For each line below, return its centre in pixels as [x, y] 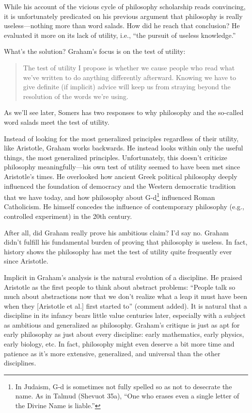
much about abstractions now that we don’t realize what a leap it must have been [126, 296]
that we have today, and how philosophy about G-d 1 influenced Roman [110, 196]
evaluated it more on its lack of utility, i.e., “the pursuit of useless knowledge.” [120, 35]
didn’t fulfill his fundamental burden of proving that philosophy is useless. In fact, [126, 242]
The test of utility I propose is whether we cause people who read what [129, 67]
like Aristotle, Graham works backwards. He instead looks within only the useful [124, 148]
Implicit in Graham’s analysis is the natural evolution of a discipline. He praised [123, 277]
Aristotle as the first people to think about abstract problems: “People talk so [120, 287]
